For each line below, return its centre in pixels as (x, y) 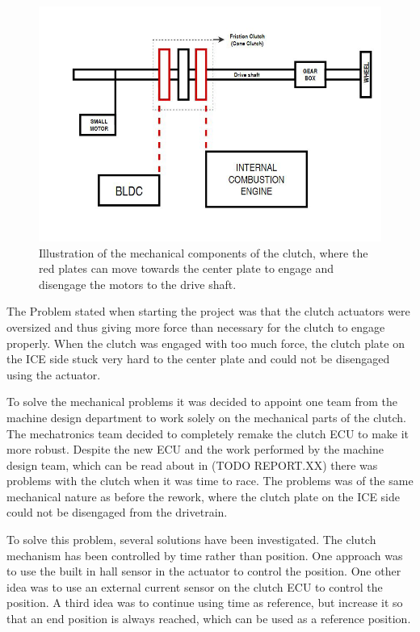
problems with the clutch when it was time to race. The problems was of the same (210, 481)
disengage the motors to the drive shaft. (138, 284)
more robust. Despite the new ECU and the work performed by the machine (195, 449)
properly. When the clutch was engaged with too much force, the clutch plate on (206, 343)
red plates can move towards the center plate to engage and (186, 268)
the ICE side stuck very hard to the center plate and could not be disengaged (198, 359)
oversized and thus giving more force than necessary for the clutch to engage (196, 326)
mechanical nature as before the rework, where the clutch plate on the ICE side (204, 496)
